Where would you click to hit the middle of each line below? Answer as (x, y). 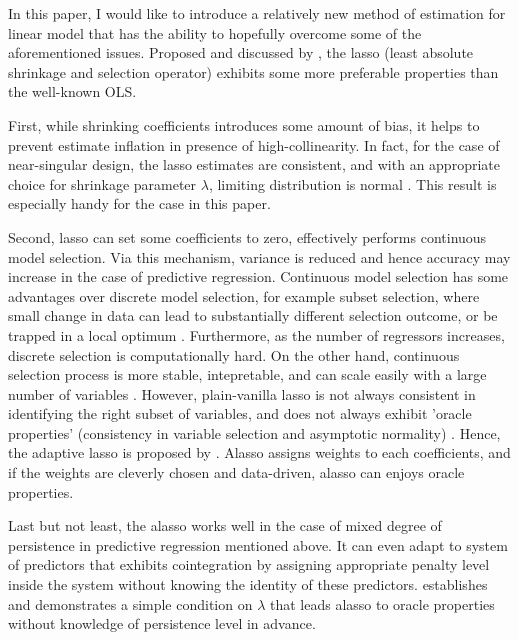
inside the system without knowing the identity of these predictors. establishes (248, 584)
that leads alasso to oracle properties (382, 603)
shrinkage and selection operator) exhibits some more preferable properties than (253, 71)
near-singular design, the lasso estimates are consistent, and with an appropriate (254, 164)
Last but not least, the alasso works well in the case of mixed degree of (225, 525)
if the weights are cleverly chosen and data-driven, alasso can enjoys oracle (236, 472)
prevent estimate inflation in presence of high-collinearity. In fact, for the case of (254, 144)
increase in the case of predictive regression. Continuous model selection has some (258, 276)
